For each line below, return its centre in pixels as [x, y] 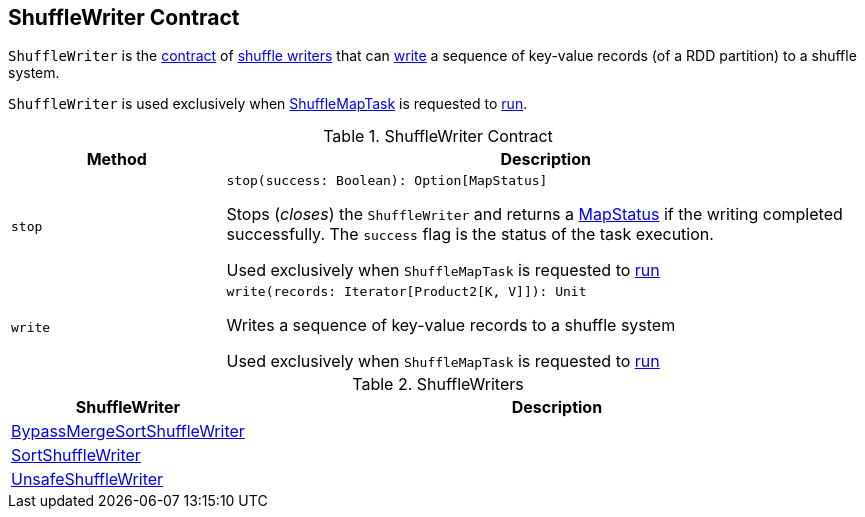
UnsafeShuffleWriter [87, 479]
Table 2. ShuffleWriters [438, 384]
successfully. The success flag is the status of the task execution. [470, 234]
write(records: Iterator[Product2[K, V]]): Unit [406, 292]
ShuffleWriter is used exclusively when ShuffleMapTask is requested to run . [268, 104]
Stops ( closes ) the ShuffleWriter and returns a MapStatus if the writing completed [534, 214]
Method [116, 159]
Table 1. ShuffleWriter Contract [438, 136]
